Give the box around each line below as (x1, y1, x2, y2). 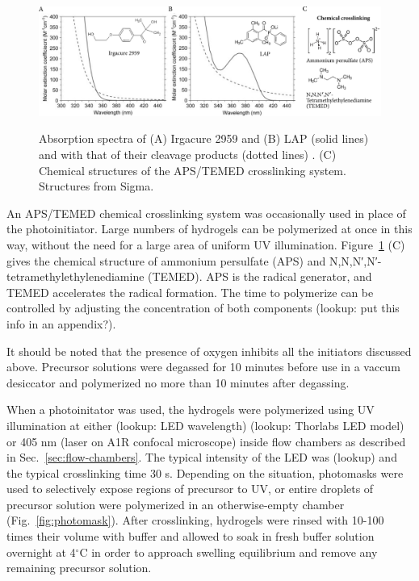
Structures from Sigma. (39, 178, 154, 194)
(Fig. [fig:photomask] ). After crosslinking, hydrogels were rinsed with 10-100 (6, 512, 384, 529)
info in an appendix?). (6, 315, 116, 332)
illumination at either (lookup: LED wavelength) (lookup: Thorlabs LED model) (6, 416, 404, 433)
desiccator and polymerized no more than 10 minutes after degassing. (6, 374, 350, 391)
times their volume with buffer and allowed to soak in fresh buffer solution (6, 528, 375, 545)
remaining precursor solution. (6, 559, 152, 576)
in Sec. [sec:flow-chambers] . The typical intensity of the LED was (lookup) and (6, 449, 397, 466)
